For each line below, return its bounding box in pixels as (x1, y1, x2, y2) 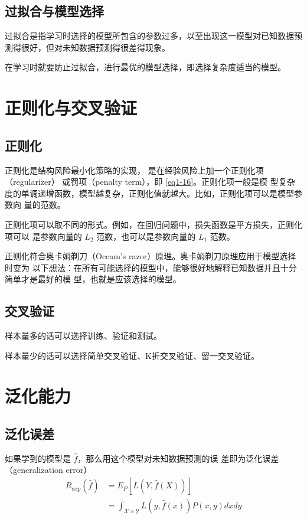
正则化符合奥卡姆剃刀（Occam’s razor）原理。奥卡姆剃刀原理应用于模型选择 (5, 250, 296, 262)
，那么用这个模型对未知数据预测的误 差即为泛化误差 (77, 452, 279, 464)
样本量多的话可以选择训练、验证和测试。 (5, 329, 162, 342)
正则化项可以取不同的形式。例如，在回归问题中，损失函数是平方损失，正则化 (5, 218, 302, 230)
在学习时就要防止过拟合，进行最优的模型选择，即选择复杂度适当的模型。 (5, 61, 286, 73)
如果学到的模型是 (5, 452, 71, 464)
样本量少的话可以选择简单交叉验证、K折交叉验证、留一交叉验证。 (5, 349, 259, 361)
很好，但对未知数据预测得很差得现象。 (21, 41, 170, 53)
